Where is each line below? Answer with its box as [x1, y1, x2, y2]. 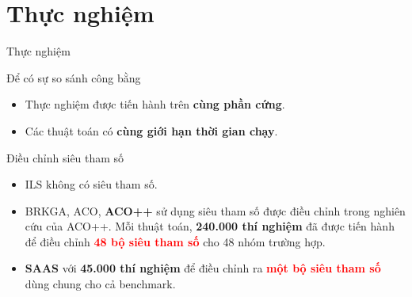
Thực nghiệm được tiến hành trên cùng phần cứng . [25, 96, 285, 112]
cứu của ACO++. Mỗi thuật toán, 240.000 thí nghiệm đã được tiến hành [25, 218, 395, 234]
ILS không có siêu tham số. [25, 176, 158, 192]
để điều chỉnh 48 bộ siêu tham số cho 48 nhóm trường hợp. [25, 233, 326, 249]
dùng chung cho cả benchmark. [25, 276, 176, 292]
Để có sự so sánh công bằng [6, 69, 141, 86]
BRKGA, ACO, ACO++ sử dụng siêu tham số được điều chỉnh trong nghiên [25, 202, 406, 219]
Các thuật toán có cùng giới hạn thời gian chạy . [25, 122, 278, 139]
